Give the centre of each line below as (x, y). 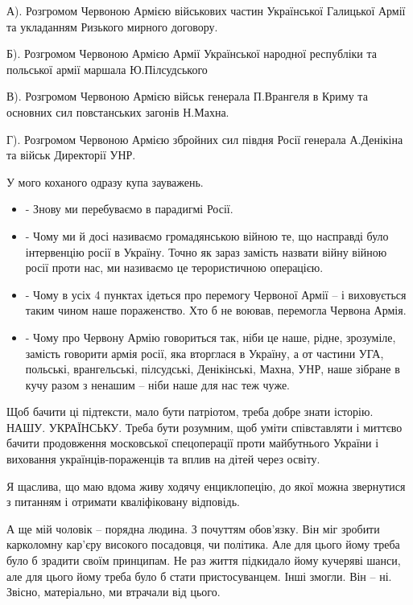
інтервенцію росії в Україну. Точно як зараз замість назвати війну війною (206, 251)
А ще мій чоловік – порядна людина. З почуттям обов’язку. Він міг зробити (193, 528)
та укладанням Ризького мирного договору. (112, 26)
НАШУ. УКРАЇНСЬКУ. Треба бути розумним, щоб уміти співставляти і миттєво (204, 427)
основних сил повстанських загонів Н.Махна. (118, 111)
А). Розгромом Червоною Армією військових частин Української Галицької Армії (206, 10)
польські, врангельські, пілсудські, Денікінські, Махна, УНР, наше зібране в (213, 369)
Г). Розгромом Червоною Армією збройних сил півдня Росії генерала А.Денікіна (205, 139)
